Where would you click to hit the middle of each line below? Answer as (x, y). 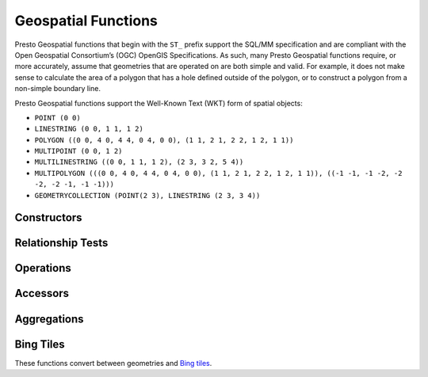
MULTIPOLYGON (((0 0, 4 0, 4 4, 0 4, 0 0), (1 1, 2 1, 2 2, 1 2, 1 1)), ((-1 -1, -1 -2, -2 (218, 173)
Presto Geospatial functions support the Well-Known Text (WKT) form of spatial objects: (159, 103)
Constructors (48, 218)
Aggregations (49, 319)
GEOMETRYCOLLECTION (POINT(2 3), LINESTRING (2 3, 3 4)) (147, 195)
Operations (43, 268)
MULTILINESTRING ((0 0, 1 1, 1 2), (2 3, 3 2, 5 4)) (139, 162)
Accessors (42, 293)
